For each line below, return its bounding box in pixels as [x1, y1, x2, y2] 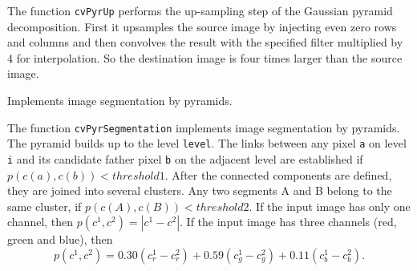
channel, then [7, 213, 74, 230]
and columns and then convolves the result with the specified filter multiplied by [7, 34, 403, 51]
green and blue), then [7, 231, 113, 248]
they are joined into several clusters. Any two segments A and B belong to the [7, 182, 392, 199]
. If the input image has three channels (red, [180, 213, 397, 230]
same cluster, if [7, 197, 82, 214]
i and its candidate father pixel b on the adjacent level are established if [7, 150, 363, 167]
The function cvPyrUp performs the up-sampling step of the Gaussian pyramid [7, 2, 393, 18]
